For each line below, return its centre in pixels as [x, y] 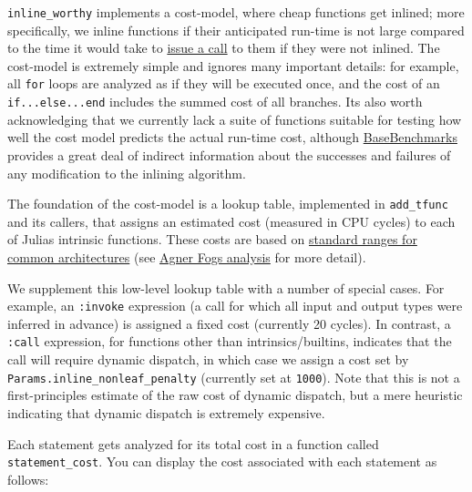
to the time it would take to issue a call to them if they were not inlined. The [224, 48]
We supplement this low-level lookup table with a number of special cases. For [226, 287]
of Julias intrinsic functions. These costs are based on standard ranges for [212, 239]
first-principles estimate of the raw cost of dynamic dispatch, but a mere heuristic [235, 395]
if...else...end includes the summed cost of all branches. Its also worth [215, 102]
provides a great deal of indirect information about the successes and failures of [229, 154]
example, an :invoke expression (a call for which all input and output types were [235, 306]
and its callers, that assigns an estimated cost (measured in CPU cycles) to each [231, 221]
